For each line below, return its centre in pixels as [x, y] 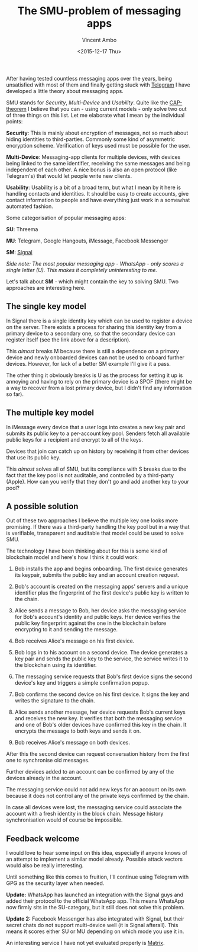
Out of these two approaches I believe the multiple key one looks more [92, 520]
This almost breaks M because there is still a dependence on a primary [92, 351]
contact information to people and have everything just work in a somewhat [98, 200]
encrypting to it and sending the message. [66, 630]
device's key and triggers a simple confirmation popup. [82, 683]
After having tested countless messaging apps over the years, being [89, 78]
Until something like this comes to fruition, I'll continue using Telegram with [98, 877]
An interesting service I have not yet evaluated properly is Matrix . [85, 943]
